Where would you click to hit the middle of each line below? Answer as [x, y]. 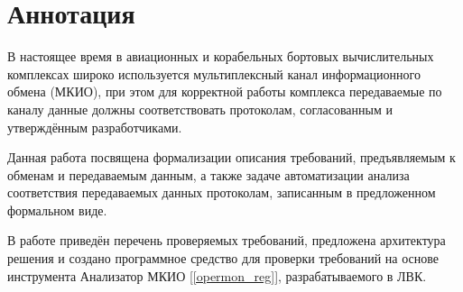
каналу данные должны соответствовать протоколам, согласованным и [200, 109]
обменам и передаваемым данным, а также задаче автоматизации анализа [208, 174]
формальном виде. [57, 210]
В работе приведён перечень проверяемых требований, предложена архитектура [227, 240]
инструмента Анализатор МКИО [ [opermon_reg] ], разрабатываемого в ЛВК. [217, 275]
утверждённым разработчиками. [95, 127]
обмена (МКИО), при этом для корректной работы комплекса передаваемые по [225, 91]
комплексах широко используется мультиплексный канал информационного [214, 73]
